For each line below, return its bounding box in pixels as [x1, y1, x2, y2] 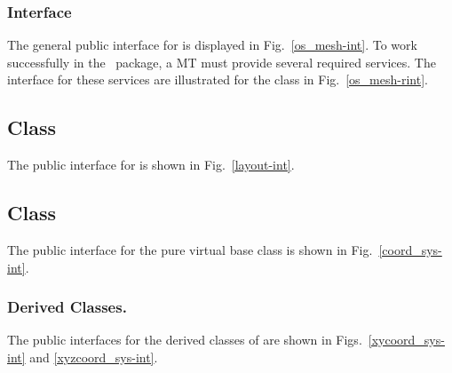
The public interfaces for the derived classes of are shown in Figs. [7, 330, 362, 349]
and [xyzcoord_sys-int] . [29, 348, 158, 366]
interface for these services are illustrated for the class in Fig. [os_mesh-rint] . [7, 70, 428, 89]
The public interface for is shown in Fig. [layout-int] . [7, 155, 295, 174]
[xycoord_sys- [368, 330, 445, 349]
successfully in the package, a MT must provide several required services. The [7, 52, 436, 71]
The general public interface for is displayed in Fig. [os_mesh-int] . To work [7, 36, 417, 54]
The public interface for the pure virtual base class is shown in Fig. [7, 241, 373, 258]
